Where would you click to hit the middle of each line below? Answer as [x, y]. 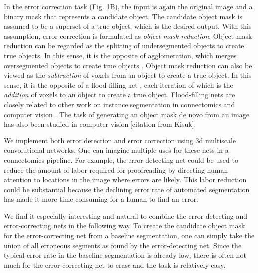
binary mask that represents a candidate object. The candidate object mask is [123, 16]
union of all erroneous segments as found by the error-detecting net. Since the [123, 245]
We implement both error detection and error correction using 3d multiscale [120, 140]
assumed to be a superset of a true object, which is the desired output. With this [128, 26]
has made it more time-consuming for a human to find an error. [101, 199]
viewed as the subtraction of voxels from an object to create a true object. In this [128, 75]
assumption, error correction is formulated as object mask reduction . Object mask [128, 36]
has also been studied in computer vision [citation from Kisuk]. [100, 124]
